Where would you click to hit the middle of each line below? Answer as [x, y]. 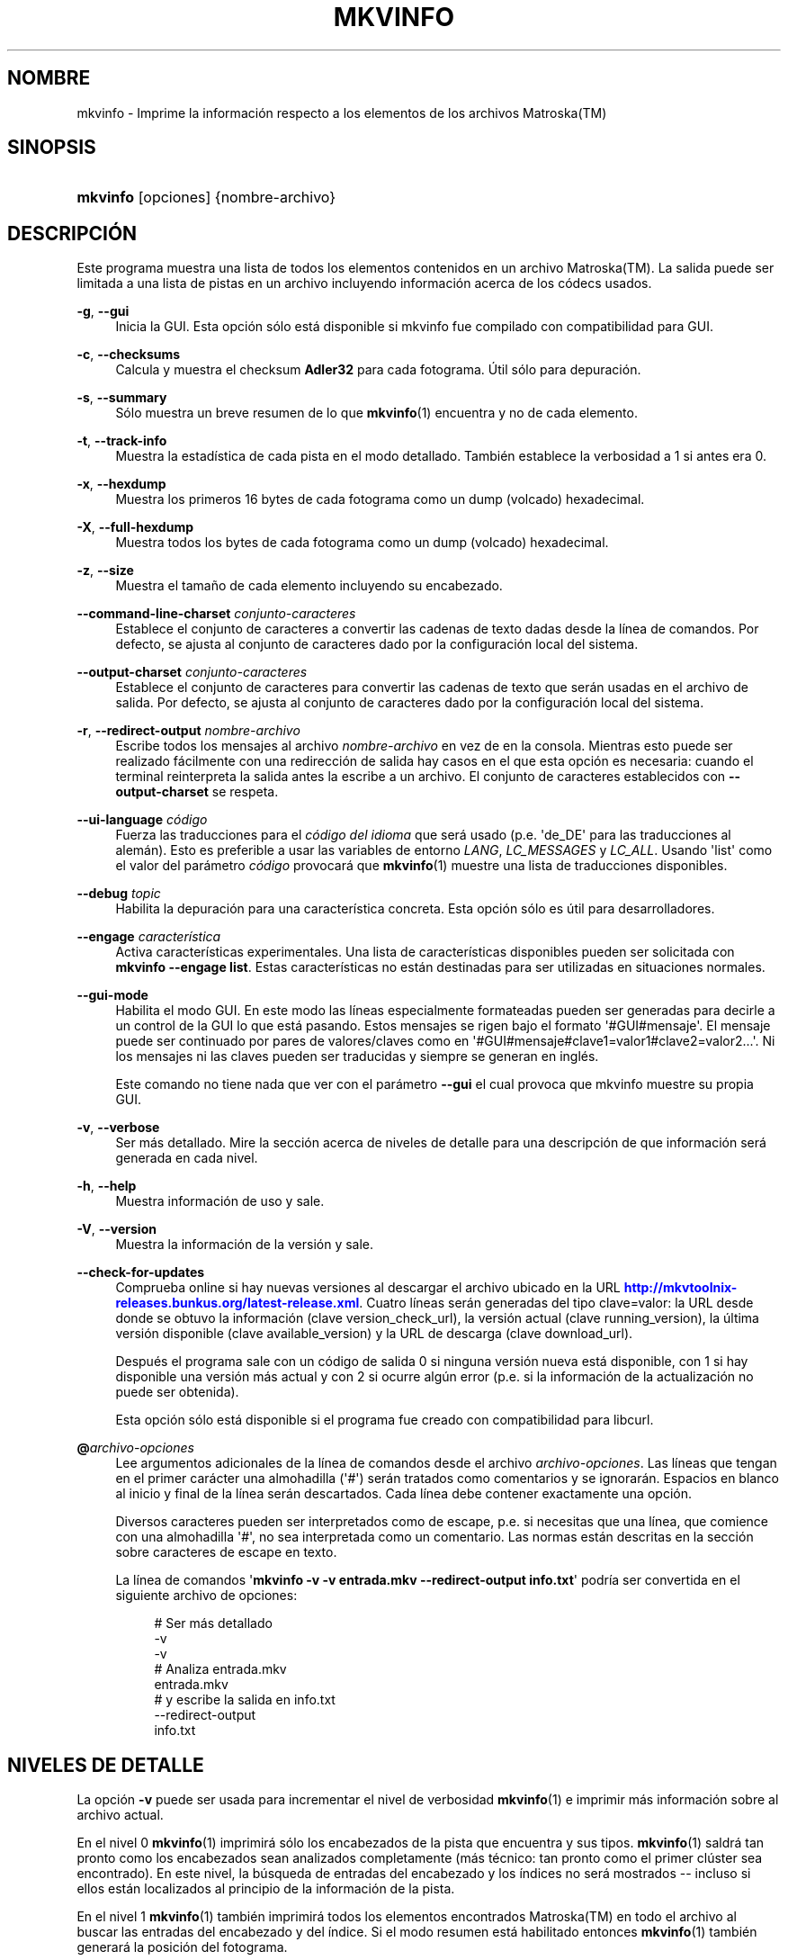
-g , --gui [103, 311]
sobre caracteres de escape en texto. [226, 1552]
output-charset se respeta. [197, 792]
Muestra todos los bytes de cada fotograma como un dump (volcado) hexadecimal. [362, 543]
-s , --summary [122, 398]
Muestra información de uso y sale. [220, 1201]
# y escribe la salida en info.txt [245, 1700]
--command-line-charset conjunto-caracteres [216, 614]
